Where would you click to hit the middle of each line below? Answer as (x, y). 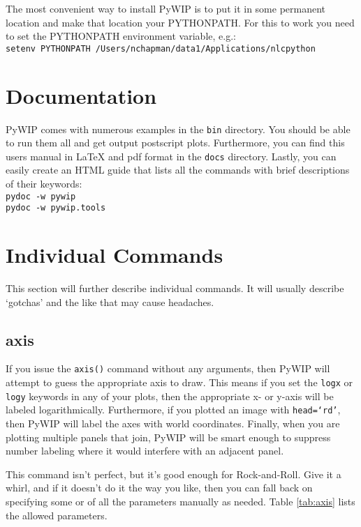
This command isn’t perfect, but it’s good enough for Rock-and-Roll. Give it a (174, 474)
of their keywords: (44, 184)
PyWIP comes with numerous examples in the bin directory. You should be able (178, 129)
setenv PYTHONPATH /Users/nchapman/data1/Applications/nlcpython (161, 48)
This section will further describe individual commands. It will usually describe (175, 288)
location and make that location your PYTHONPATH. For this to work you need (180, 22)
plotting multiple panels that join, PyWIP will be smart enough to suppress (168, 437)
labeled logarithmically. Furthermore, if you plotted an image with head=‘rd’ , (173, 410)
